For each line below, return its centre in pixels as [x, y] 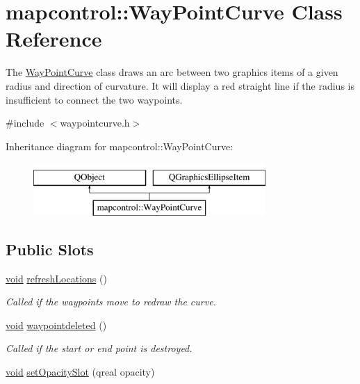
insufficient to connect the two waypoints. [94, 99]
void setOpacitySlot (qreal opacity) [80, 372]
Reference [54, 39]
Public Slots [50, 249]
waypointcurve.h [95, 123]
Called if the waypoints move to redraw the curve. [111, 302]
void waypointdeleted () [56, 325]
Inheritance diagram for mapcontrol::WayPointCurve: [120, 146]
